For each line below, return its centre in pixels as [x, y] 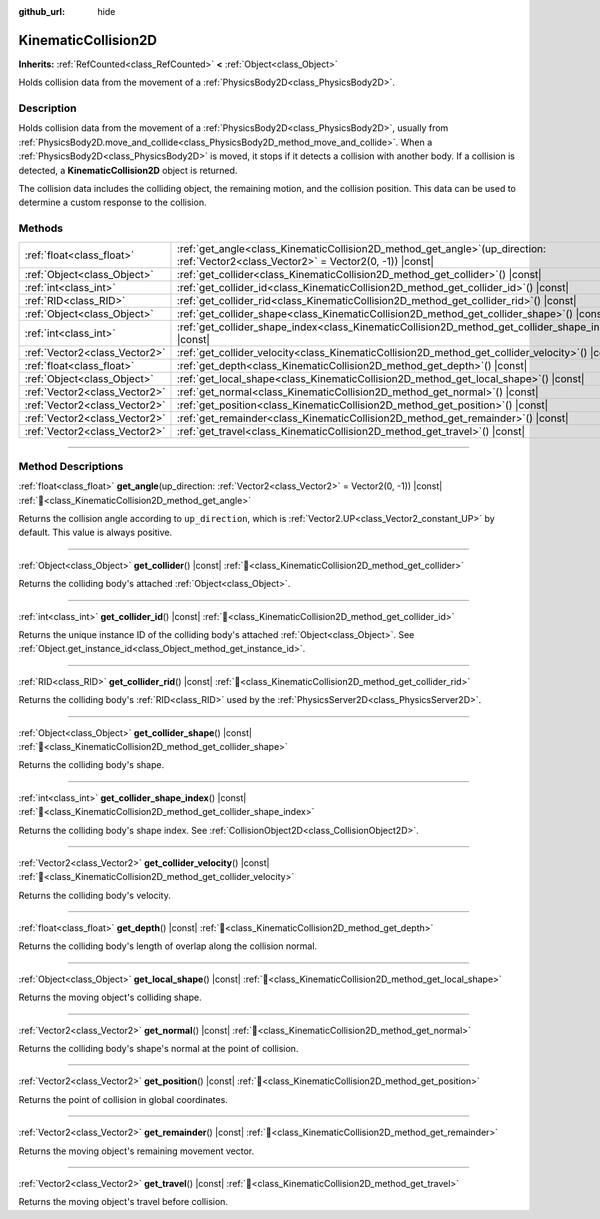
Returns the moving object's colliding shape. [110, 997]
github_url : [41, 11]
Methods [41, 228]
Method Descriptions [71, 466]
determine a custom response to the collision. [112, 202]
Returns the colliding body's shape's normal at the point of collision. [158, 1049]
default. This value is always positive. [95, 532]
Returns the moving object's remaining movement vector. [136, 1151]
